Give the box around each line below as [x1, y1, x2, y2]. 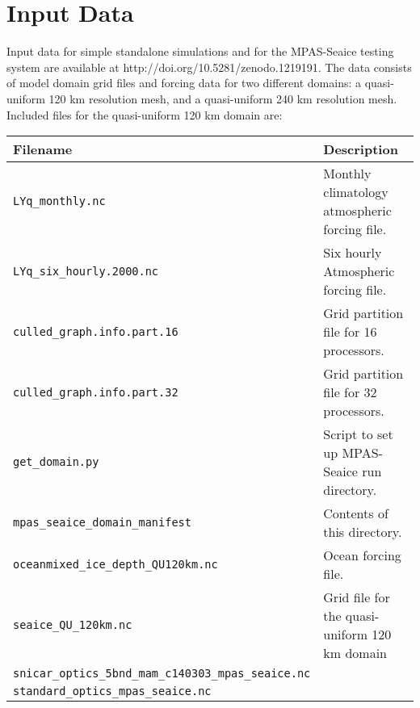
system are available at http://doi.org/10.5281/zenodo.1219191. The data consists [6, 58, 412, 75]
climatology [323, 182, 388, 202]
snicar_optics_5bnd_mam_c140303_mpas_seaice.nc [13, 667, 311, 681]
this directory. [323, 522, 402, 542]
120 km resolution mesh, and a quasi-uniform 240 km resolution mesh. [48, 90, 397, 107]
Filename [13, 140, 73, 159]
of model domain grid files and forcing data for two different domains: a [6, 74, 361, 91]
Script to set [323, 425, 393, 444]
